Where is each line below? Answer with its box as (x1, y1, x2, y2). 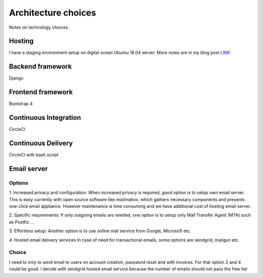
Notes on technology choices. (9, 24, 69, 30)
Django (9, 75, 24, 81)
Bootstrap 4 (9, 101, 33, 107)
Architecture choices (9, 7, 96, 18)
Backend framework (9, 62, 72, 71)
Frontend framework (9, 88, 73, 96)
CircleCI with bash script (9, 152, 58, 158)
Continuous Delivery (9, 139, 73, 147)
